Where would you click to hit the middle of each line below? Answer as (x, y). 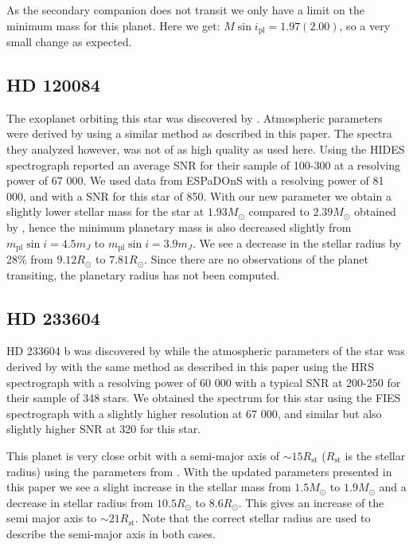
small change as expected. (69, 42)
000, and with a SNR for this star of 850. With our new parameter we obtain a (199, 195)
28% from (30, 259)
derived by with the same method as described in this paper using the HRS (190, 367)
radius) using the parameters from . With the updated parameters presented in (199, 471)
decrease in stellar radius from (80, 502)
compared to (279, 211)
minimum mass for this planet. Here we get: (113, 25)
